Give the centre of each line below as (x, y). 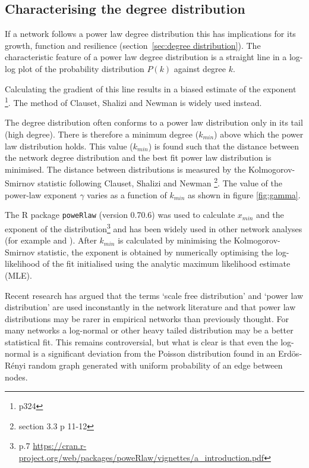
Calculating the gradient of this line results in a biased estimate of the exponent (151, 88)
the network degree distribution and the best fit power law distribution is (138, 157)
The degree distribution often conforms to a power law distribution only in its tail (154, 122)
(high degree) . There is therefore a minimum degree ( (102, 134)
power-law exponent (41, 194)
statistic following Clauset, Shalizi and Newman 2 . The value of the (160, 182)
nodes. (16, 377)
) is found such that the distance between (224, 146)
